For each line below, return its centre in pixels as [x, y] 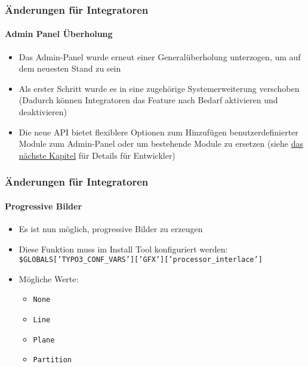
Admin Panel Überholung [59, 34]
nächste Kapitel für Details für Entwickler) [97, 155]
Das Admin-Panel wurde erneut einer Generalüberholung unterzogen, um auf [160, 56]
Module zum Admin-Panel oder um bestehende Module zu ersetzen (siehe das [161, 144]
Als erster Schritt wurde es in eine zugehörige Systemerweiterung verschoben [159, 88]
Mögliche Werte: [49, 278]
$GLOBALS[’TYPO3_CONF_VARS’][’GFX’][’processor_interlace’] [141, 260]
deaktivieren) [43, 112]
